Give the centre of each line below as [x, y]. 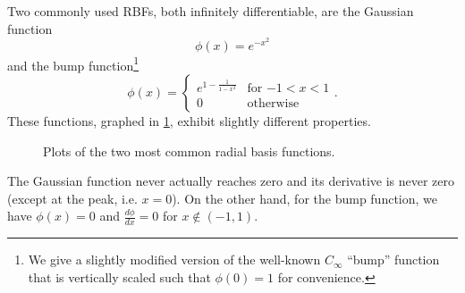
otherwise [273, 104]
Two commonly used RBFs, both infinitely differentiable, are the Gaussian [211, 11]
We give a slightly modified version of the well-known [174, 260]
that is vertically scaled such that [119, 276]
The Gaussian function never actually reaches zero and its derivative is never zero [231, 181]
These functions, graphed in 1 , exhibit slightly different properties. [189, 121]
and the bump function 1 [73, 63]
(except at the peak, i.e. [72, 198]
